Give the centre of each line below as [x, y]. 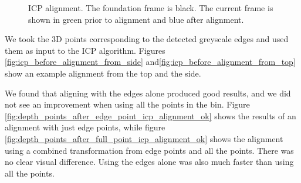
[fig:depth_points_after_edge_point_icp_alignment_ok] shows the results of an [150, 115]
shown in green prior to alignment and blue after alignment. [136, 19]
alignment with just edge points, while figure [85, 127]
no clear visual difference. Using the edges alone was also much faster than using [149, 162]
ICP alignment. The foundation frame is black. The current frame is [151, 8]
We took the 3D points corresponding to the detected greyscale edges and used [147, 39]
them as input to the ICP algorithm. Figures [85, 50]
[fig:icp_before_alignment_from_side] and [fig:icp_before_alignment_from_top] [150, 62]
